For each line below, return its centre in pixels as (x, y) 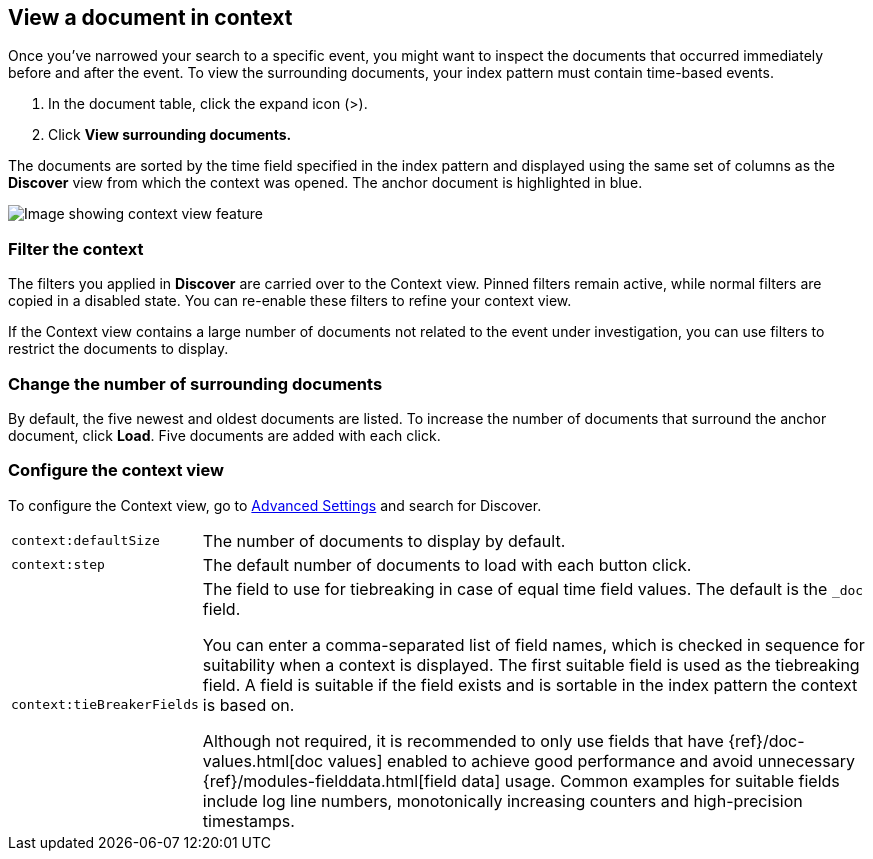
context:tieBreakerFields (105, 705)
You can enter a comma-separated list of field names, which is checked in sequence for (533, 644)
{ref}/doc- (766, 740)
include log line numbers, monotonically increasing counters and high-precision (502, 800)
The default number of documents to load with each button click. (447, 564)
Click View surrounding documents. (170, 135)
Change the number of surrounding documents (195, 383)
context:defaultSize (85, 541)
